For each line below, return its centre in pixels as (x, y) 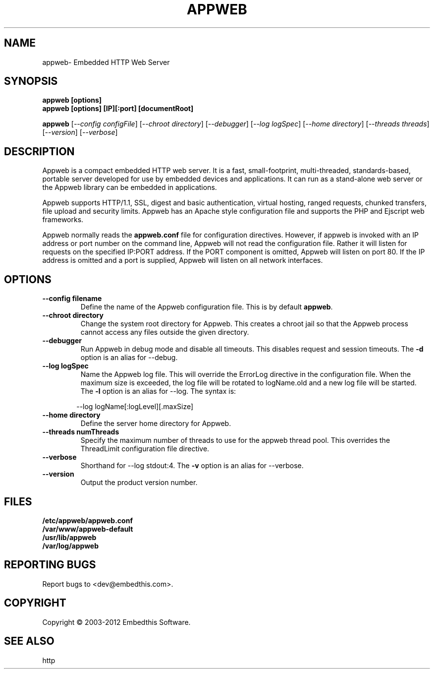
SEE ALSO (29, 641)
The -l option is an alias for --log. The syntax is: (158, 391)
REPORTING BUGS (50, 565)
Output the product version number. (139, 483)
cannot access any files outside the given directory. (165, 332)
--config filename (72, 299)
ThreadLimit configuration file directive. (145, 449)
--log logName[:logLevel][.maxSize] (135, 407)
